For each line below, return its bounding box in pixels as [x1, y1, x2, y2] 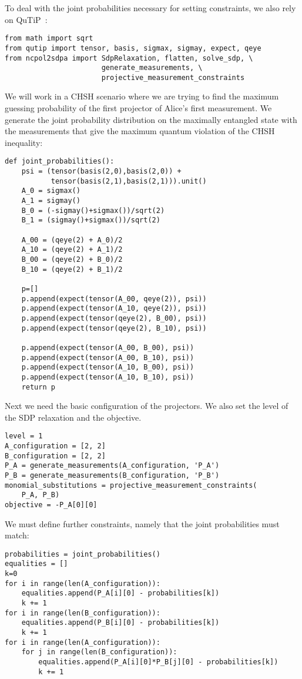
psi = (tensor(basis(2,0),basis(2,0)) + [21, 167, 182, 176]
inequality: [5, 136, 43, 148]
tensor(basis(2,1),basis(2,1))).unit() [51, 177, 207, 185]
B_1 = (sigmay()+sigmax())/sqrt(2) [21, 216, 160, 225]
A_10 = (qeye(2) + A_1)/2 [21, 245, 123, 254]
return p [21, 382, 55, 391]
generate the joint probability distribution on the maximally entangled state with [5, 113, 297, 125]
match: [5, 529, 29, 541]
